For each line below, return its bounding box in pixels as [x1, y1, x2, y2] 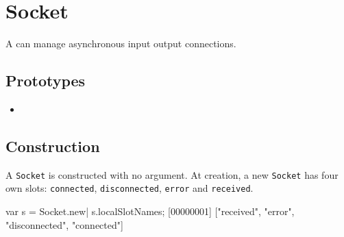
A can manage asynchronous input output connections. [5, 36, 236, 51]
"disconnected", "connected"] [5, 217, 123, 232]
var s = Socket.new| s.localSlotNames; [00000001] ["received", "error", [5, 204, 295, 219]
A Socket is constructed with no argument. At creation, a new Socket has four [5, 167, 339, 182]
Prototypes [5, 70, 86, 91]
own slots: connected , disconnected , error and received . [5, 181, 254, 195]
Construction [5, 135, 100, 156]
